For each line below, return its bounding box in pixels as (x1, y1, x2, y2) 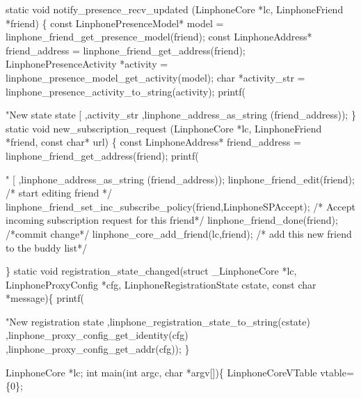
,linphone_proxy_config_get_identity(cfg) (6, 328, 188, 342)
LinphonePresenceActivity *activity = (6, 56, 168, 71)
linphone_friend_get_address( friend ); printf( (6, 148, 199, 162)
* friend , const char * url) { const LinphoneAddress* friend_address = (6, 135, 301, 149)
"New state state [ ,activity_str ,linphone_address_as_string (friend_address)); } (6, 107, 356, 122)
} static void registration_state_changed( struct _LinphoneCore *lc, (6, 263, 297, 278)
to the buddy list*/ (6, 240, 88, 254)
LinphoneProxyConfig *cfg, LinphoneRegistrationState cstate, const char (6, 277, 316, 291)
